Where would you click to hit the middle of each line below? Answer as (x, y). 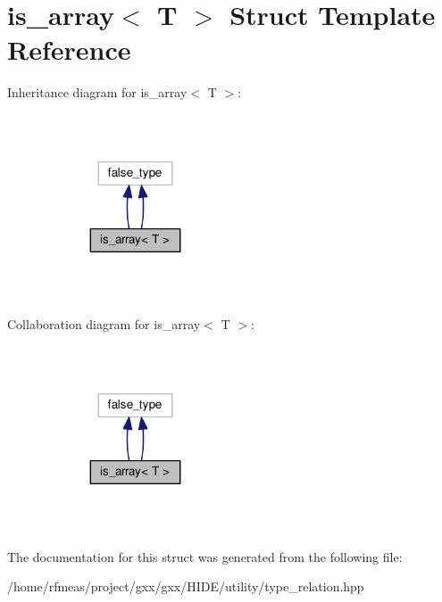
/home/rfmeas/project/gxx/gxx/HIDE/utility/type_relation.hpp (186, 586)
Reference (69, 49)
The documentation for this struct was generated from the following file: (205, 556)
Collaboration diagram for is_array (104, 324)
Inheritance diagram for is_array (97, 92)
